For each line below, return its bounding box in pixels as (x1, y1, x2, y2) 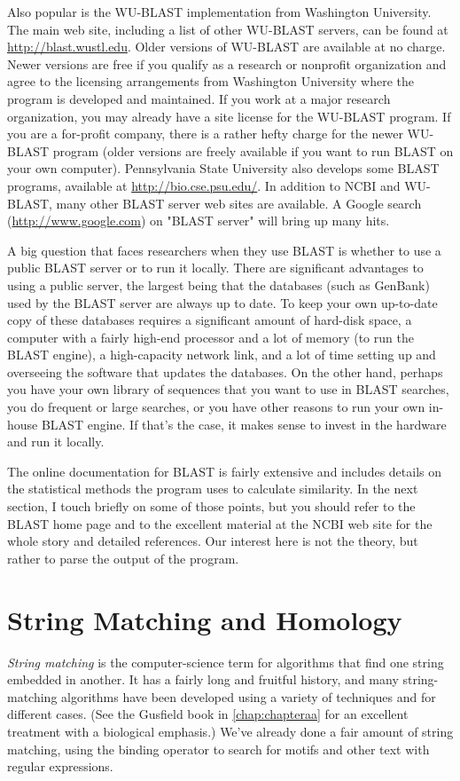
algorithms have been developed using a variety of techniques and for (61, 687, 436, 706)
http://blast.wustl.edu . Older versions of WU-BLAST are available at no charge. (7, 37, 446, 56)
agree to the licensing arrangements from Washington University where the (7, 72, 415, 91)
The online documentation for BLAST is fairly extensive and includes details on (7, 461, 442, 480)
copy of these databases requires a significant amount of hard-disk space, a (7, 311, 412, 329)
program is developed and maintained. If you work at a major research (7, 89, 391, 107)
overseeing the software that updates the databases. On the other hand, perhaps (7, 362, 443, 381)
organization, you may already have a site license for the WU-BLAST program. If (7, 106, 451, 125)
